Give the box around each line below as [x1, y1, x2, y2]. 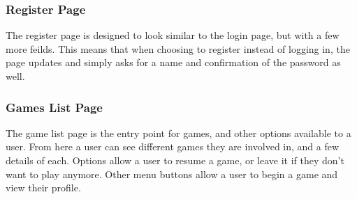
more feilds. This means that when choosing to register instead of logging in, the [6, 41, 350, 56]
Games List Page [6, 98, 103, 116]
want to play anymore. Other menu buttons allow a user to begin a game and [6, 166, 338, 181]
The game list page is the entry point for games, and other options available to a [6, 125, 351, 140]
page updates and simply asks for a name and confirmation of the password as [6, 55, 341, 70]
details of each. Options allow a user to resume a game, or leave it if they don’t [6, 153, 344, 167]
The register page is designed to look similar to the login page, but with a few [6, 28, 340, 42]
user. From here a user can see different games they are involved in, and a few [6, 139, 340, 154]
